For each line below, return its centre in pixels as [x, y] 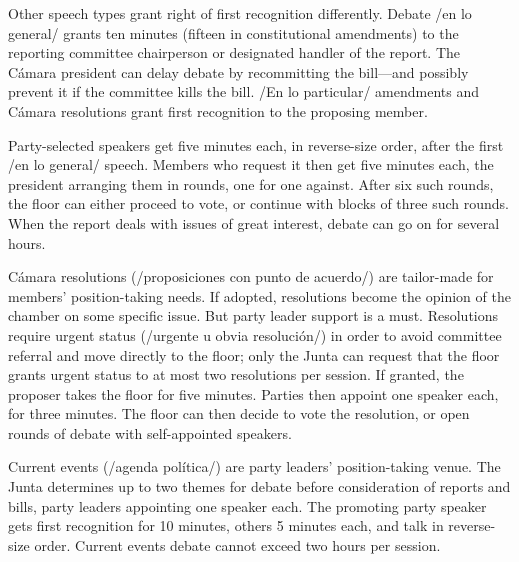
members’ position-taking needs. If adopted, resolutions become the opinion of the [259, 295]
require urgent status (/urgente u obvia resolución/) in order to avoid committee [255, 334]
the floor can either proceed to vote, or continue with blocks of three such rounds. [258, 203]
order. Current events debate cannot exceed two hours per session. [237, 544]
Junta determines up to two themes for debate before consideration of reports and [259, 486]
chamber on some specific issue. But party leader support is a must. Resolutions [253, 315]
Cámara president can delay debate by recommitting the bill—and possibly [238, 71]
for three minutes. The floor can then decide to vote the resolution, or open [239, 413]
